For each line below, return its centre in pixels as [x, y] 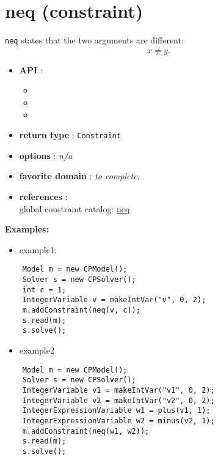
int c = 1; [44, 290]
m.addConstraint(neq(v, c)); [81, 310]
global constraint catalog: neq [74, 208]
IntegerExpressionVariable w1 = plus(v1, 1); [116, 411]
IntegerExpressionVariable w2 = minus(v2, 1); [118, 421]
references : [43, 196]
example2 [37, 350]
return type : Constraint [70, 135]
